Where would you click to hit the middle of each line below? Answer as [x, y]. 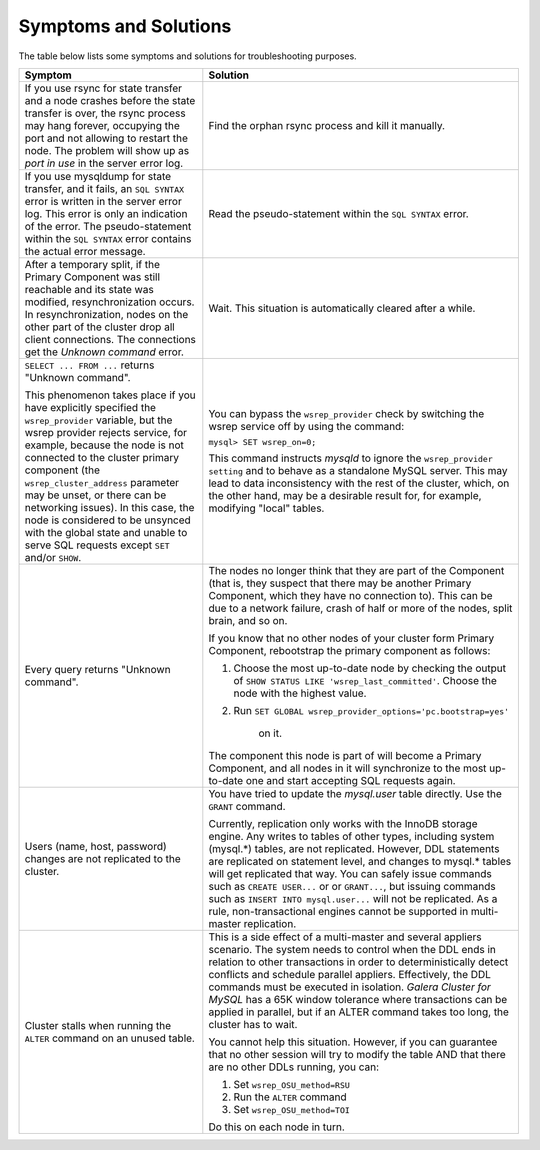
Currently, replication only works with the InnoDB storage [343, 823]
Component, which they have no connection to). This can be [351, 595]
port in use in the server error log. [104, 163]
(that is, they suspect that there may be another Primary [340, 583]
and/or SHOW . [53, 557]
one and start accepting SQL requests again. [350, 780]
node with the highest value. [300, 693]
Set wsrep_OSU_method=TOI [291, 1109]
